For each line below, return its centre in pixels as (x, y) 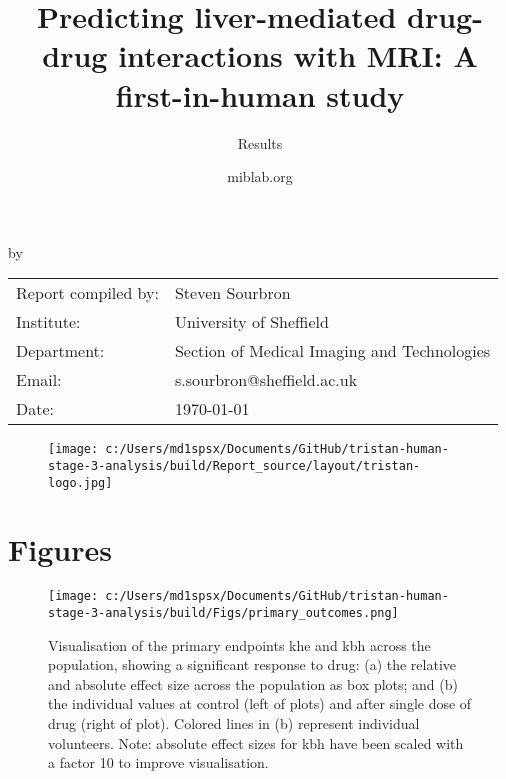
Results (260, 142)
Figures (60, 549)
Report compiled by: (87, 293)
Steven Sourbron (232, 293)
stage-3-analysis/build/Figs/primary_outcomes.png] (223, 613)
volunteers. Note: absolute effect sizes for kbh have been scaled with (256, 742)
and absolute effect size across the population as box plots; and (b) (253, 683)
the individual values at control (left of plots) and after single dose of (260, 703)
